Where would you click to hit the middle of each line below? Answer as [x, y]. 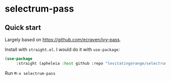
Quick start [23, 28]
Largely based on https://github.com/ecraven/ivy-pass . [63, 39]
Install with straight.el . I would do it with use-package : [62, 49]
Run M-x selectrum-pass [30, 73]
